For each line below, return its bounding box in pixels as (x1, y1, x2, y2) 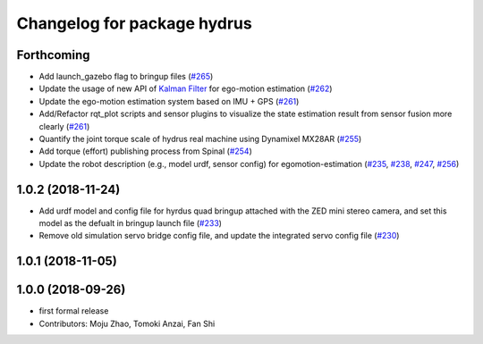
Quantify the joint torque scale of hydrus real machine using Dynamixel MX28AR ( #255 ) (38, 134, 362, 145)
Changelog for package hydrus (16, 13, 252, 33)
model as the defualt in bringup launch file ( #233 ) (38, 218, 223, 229)
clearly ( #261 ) (38, 121, 90, 131)
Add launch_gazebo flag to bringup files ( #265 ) (38, 71, 214, 82)
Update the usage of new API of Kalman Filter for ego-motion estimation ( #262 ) (38, 83, 333, 94)
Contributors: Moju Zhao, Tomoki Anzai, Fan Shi (38, 318, 216, 329)
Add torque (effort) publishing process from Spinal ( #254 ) (38, 146, 252, 156)
